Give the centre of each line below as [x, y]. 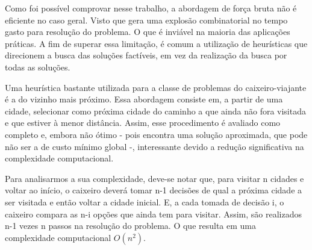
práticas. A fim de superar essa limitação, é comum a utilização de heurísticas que [156, 43]
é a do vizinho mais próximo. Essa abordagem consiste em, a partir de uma [144, 99]
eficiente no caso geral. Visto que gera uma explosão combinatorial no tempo [146, 20]
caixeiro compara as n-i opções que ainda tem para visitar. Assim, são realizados [154, 214]
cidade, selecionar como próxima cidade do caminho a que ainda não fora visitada [155, 111]
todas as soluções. [38, 67]
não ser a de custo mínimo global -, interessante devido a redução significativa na [154, 146]
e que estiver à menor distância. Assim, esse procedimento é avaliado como [143, 123]
